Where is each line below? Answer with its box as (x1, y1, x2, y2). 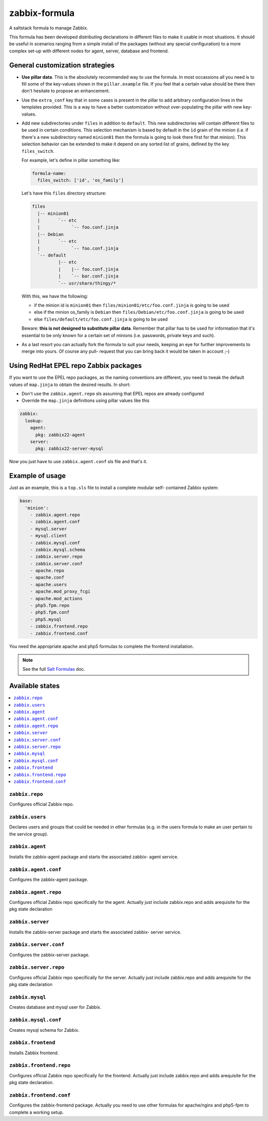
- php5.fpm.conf (30, 610, 69, 615)
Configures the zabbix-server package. (9, 952, 90, 958)
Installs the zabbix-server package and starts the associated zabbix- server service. (9, 929, 182, 935)
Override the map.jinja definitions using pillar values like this (21, 397, 150, 403)
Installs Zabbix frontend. (9, 1050, 59, 1056)
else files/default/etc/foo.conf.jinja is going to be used (34, 316, 168, 322)
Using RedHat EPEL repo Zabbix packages (9, 362, 142, 370)
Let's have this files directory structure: (21, 190, 107, 196)
